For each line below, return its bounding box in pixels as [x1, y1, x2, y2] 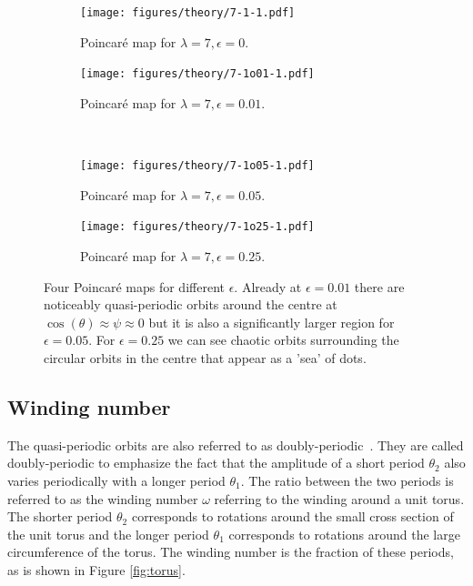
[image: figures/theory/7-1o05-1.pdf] [80, 159, 315, 173]
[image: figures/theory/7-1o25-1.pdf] [80, 220, 315, 234]
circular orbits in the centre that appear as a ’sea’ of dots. [44, 348, 367, 367]
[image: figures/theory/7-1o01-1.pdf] [80, 67, 315, 81]
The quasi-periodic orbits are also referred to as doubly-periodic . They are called [7, 435, 464, 454]
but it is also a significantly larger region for [148, 312, 395, 331]
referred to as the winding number [7, 489, 198, 508]
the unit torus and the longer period [7, 524, 209, 543]
